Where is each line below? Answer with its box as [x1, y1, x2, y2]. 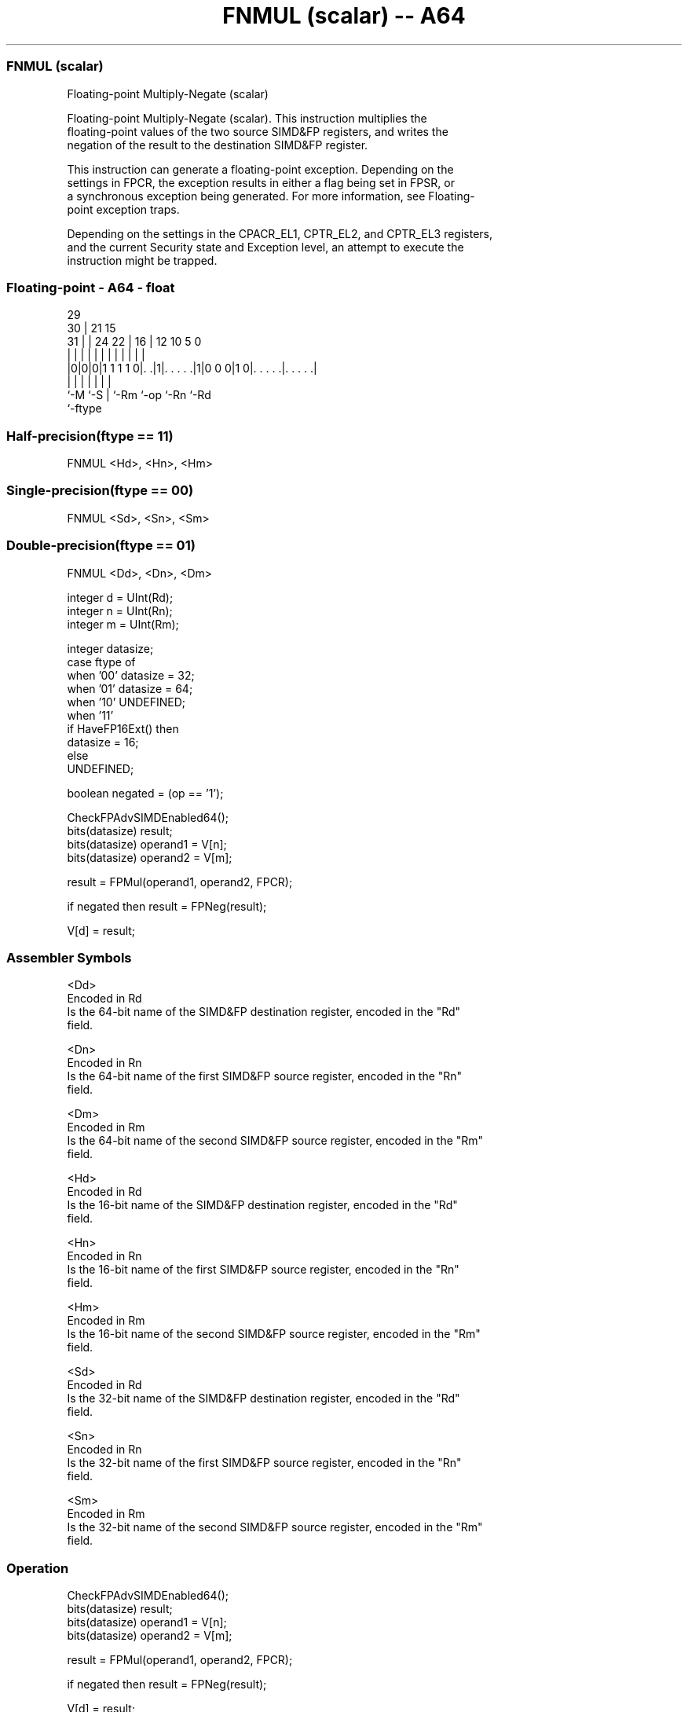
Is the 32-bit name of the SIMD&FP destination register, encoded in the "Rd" [67, 1391, 460, 1406]
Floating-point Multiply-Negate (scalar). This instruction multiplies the [67, 111, 427, 125]
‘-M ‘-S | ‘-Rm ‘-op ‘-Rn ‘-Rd [67, 388, 211, 402]
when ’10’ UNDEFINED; [67, 695, 186, 709]
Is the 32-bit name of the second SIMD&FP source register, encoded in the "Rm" [67, 1520, 483, 1534]
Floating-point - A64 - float [6, 279, 175, 295]
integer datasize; [67, 641, 154, 655]
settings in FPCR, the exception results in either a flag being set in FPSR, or [67, 175, 455, 189]
